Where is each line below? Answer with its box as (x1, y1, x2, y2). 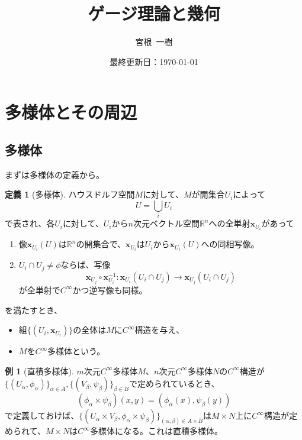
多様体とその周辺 (5, 100, 137, 124)
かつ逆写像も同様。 (72, 283, 147, 296)
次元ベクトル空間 (133, 217, 200, 229)
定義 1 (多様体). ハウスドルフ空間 (5, 188, 135, 200)
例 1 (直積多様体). (5, 364, 74, 377)
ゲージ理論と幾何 (88, 1, 220, 25)
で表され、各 (5, 217, 55, 229)
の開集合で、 (76, 238, 126, 250)
